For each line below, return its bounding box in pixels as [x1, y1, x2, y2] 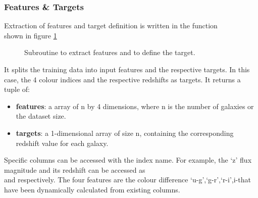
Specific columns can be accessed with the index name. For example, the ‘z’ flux [4, 155, 252, 165]
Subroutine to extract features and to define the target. [24, 47, 195, 58]
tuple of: [4, 84, 30, 94]
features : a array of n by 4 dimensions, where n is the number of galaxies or [16, 101, 254, 111]
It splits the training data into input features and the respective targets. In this [4, 64, 250, 74]
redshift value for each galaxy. [16, 137, 109, 148]
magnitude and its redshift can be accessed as [4, 164, 145, 175]
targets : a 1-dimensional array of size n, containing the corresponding [16, 127, 234, 138]
